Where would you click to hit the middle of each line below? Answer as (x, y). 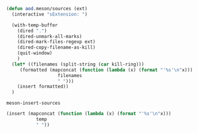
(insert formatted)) (43, 87)
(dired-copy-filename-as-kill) (56, 48)
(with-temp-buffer (35, 25)
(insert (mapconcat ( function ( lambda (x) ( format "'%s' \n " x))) (89, 114)
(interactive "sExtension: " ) (49, 14)
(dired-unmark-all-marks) (50, 36)
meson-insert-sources (34, 103)
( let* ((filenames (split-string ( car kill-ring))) (78, 64)
